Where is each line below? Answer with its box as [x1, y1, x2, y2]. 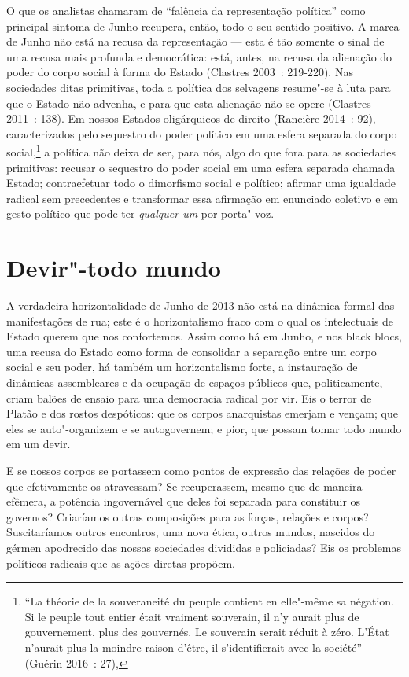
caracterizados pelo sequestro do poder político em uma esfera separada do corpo [6, 125, 397, 142]
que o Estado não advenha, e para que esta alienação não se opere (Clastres [6, 94, 371, 111]
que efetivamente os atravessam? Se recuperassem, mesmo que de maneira [6, 477, 363, 494]
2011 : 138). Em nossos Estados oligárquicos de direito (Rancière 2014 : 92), [6, 110, 376, 127]
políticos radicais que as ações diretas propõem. [6, 554, 235, 571]
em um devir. [6, 436, 71, 452]
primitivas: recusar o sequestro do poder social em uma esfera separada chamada [6, 159, 396, 175]
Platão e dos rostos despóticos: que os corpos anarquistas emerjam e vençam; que [6, 405, 398, 421]
